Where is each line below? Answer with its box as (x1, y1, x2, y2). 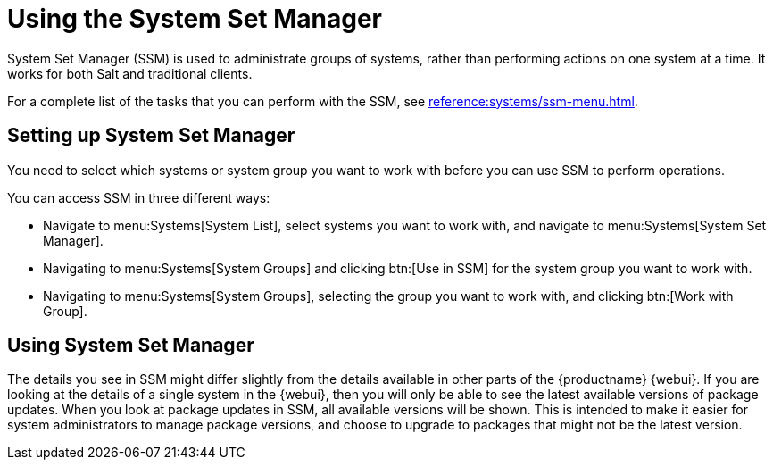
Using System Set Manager (7, 334, 254, 357)
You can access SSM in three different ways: (7, 189, 270, 205)
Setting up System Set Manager (7, 124, 295, 147)
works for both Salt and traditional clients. (7, 65, 253, 81)
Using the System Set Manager (7, 4, 382, 34)
